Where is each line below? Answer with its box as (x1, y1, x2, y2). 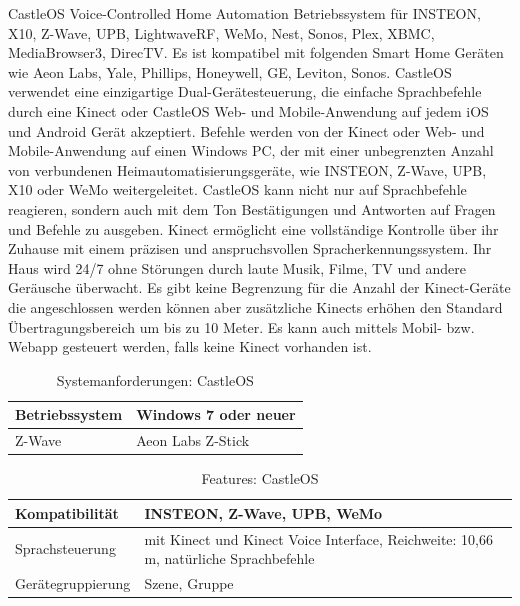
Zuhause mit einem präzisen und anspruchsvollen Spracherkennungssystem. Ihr (8, 238, 492, 259)
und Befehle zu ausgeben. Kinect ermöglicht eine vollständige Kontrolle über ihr (8, 218, 499, 239)
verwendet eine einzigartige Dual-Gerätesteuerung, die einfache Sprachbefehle (8, 81, 482, 102)
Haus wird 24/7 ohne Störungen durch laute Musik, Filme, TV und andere (8, 257, 466, 278)
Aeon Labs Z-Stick (136, 430, 250, 451)
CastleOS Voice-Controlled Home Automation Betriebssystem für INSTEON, (8, 3, 481, 23)
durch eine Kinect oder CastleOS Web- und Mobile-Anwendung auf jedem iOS (8, 100, 489, 121)
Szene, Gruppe (144, 573, 234, 594)
